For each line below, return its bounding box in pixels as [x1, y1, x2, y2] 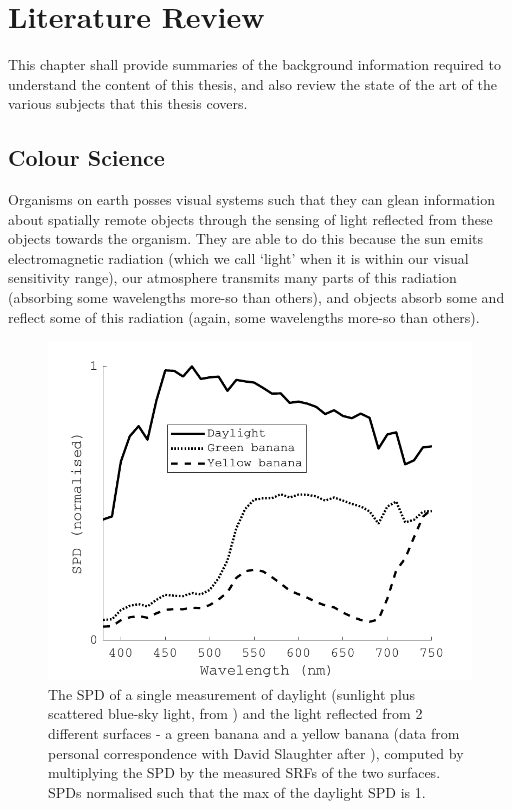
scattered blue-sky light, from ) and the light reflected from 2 [48, 703, 423, 724]
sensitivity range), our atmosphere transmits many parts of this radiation [8, 267, 457, 288]
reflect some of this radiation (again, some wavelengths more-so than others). [8, 306, 480, 327]
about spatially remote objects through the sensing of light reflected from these [8, 208, 493, 229]
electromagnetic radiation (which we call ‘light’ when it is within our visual [8, 247, 469, 268]
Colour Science [8, 142, 165, 173]
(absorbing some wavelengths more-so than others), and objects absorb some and [8, 287, 505, 308]
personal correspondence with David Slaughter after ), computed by [48, 742, 464, 763]
